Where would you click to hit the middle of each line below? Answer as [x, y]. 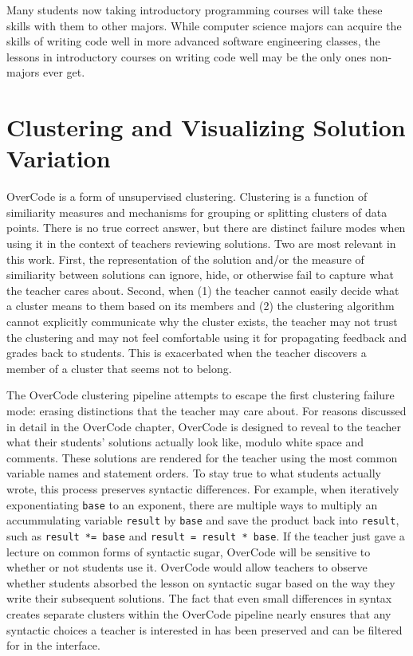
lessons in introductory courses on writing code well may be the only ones [187, 56]
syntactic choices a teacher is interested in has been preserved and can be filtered [205, 629]
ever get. [64, 72]
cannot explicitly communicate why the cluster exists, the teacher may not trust [202, 322]
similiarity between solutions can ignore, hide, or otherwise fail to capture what [200, 275]
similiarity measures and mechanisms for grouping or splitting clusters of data [197, 212]
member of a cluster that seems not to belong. [119, 368]
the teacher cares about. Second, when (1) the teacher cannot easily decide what [203, 290]
